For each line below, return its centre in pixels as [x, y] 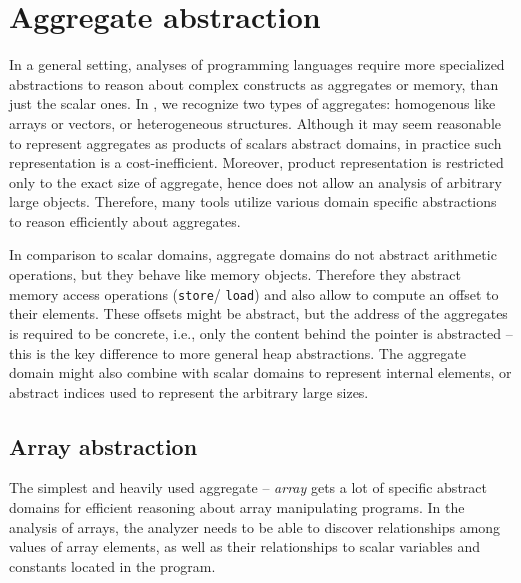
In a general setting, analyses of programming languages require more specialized [257, 64]
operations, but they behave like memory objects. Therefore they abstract [235, 274]
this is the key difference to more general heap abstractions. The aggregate [238, 352]
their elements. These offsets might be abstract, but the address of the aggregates [258, 313]
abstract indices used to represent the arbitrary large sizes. [189, 391]
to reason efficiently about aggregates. [125, 220]
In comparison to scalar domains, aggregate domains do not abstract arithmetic [253, 254]
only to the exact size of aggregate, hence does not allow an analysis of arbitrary [255, 181]
